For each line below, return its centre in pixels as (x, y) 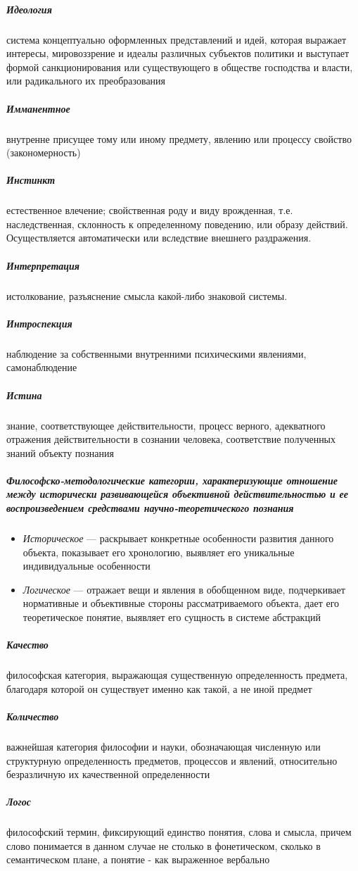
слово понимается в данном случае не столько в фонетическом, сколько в (164, 845)
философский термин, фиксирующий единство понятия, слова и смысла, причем (179, 832)
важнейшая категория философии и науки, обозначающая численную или (164, 746)
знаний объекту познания (60, 452)
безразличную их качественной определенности (108, 774)
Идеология (29, 9)
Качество (27, 645)
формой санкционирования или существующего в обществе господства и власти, (180, 67)
